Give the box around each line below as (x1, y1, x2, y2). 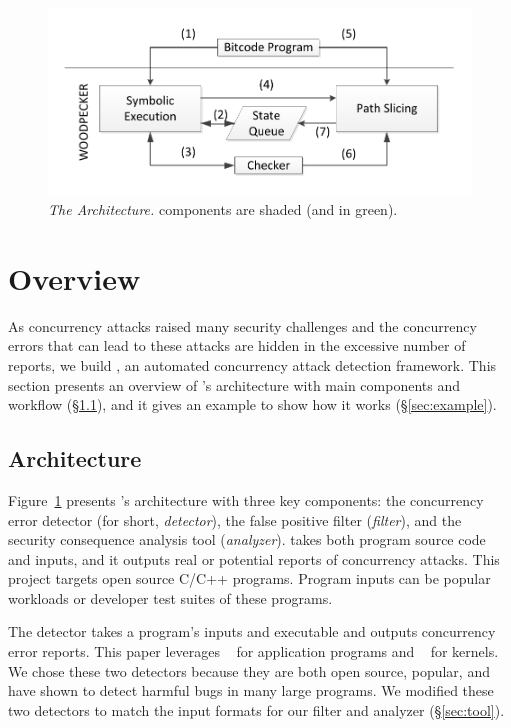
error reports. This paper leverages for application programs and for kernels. (8, 641, 499, 662)
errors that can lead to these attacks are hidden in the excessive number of (8, 335, 466, 356)
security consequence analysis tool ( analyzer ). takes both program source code (8, 529, 486, 550)
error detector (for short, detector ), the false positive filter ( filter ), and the (8, 509, 462, 530)
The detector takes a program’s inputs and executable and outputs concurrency (8, 621, 496, 642)
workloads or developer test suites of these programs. (8, 587, 333, 608)
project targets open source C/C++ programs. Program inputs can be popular (8, 568, 491, 589)
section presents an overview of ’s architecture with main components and (8, 374, 461, 395)
